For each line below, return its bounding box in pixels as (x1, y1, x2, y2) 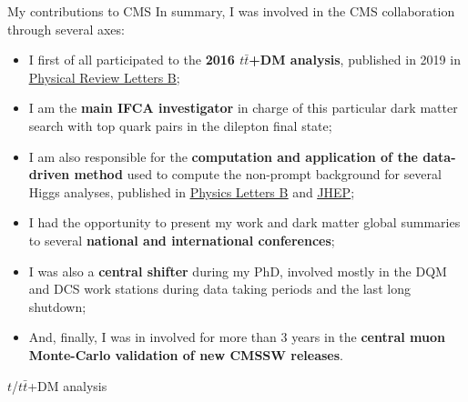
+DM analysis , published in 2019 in (249, 50, 461, 69)
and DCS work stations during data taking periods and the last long (28, 279, 411, 298)
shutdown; (28, 296, 86, 316)
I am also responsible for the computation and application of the (28, 146, 418, 166)
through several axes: (7, 19, 125, 38)
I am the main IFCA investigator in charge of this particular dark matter (28, 98, 458, 117)
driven (28, 165, 70, 184)
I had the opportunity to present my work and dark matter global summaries (28, 213, 461, 232)
